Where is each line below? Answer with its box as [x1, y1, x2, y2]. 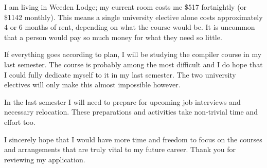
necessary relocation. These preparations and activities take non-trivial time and [4, 106, 258, 117]
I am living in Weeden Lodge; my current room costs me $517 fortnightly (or [4, 2, 247, 12]
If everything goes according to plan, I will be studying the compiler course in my [4, 49, 262, 60]
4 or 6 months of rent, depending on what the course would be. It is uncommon [4, 22, 255, 32]
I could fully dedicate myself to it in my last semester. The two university [4, 69, 236, 80]
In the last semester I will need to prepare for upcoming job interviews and [4, 96, 241, 107]
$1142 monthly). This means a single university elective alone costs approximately [4, 11, 263, 22]
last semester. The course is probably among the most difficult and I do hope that [4, 59, 263, 69]
